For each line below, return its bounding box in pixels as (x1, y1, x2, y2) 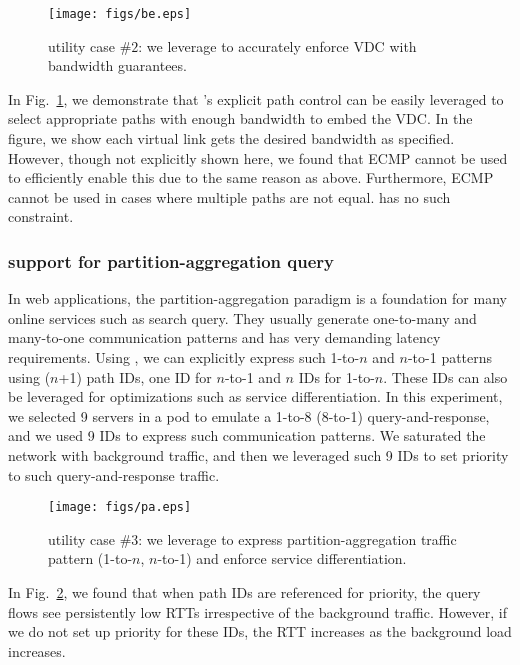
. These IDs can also (383, 366, 508, 387)
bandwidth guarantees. (48, 55, 187, 76)
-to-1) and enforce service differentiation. (157, 548, 407, 569)
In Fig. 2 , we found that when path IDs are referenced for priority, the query (8, 582, 481, 602)
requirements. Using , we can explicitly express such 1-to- (8, 347, 360, 367)
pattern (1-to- (48, 548, 133, 569)
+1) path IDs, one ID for (58, 366, 212, 387)
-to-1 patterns (407, 347, 493, 367)
